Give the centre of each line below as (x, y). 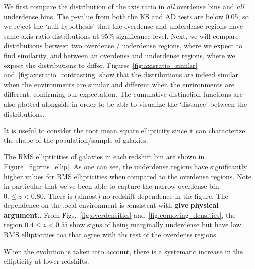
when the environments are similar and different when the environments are (119, 84)
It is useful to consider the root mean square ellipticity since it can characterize (125, 130)
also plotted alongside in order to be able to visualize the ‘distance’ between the (126, 103)
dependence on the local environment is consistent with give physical (111, 205)
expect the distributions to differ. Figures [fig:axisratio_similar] (101, 65)
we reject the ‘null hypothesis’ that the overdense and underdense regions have (124, 26)
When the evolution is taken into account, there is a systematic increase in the (124, 251)
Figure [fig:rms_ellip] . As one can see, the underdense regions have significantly (126, 166)
